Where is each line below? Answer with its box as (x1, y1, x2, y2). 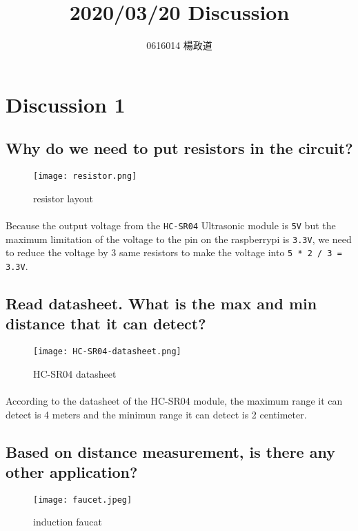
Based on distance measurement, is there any (6, 441, 335, 462)
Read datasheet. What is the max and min (6, 292, 317, 313)
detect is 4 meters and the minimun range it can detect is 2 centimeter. (6, 407, 307, 421)
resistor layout (33, 191, 93, 205)
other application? (6, 461, 138, 482)
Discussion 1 (6, 90, 126, 118)
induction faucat (33, 514, 102, 529)
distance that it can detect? (6, 313, 206, 334)
